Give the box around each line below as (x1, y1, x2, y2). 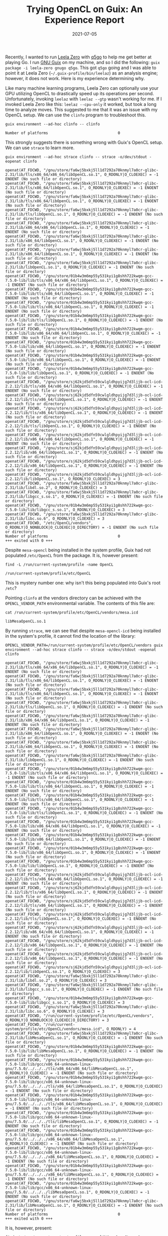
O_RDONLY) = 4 (106, 1026, 136, 1031)
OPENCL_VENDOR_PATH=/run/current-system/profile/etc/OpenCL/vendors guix (5, 643, 163, 648)
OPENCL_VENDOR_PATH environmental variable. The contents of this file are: (5, 600, 155, 606)
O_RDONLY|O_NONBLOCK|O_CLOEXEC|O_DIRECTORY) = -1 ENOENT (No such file (5, 525, 158, 530)
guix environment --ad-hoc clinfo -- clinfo (5, 121, 100, 127)
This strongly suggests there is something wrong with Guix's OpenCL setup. (5, 139, 163, 145)
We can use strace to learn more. (5, 145, 74, 151)
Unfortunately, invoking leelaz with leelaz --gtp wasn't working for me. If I (5, 96, 162, 102)
